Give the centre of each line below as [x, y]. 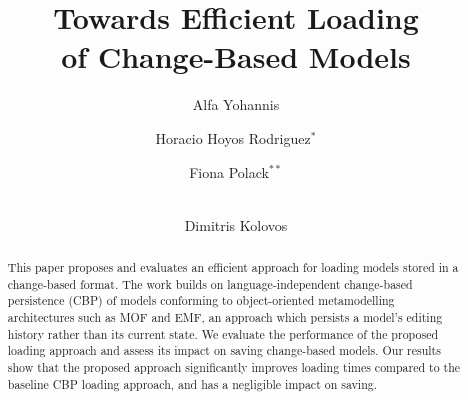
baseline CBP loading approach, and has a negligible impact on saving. [192, 383]
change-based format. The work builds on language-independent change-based [210, 283]
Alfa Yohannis [236, 104]
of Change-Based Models [236, 56]
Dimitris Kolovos [236, 224]
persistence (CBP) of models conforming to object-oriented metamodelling [201, 300]
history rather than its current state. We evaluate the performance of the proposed [223, 333]
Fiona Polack [229, 171]
